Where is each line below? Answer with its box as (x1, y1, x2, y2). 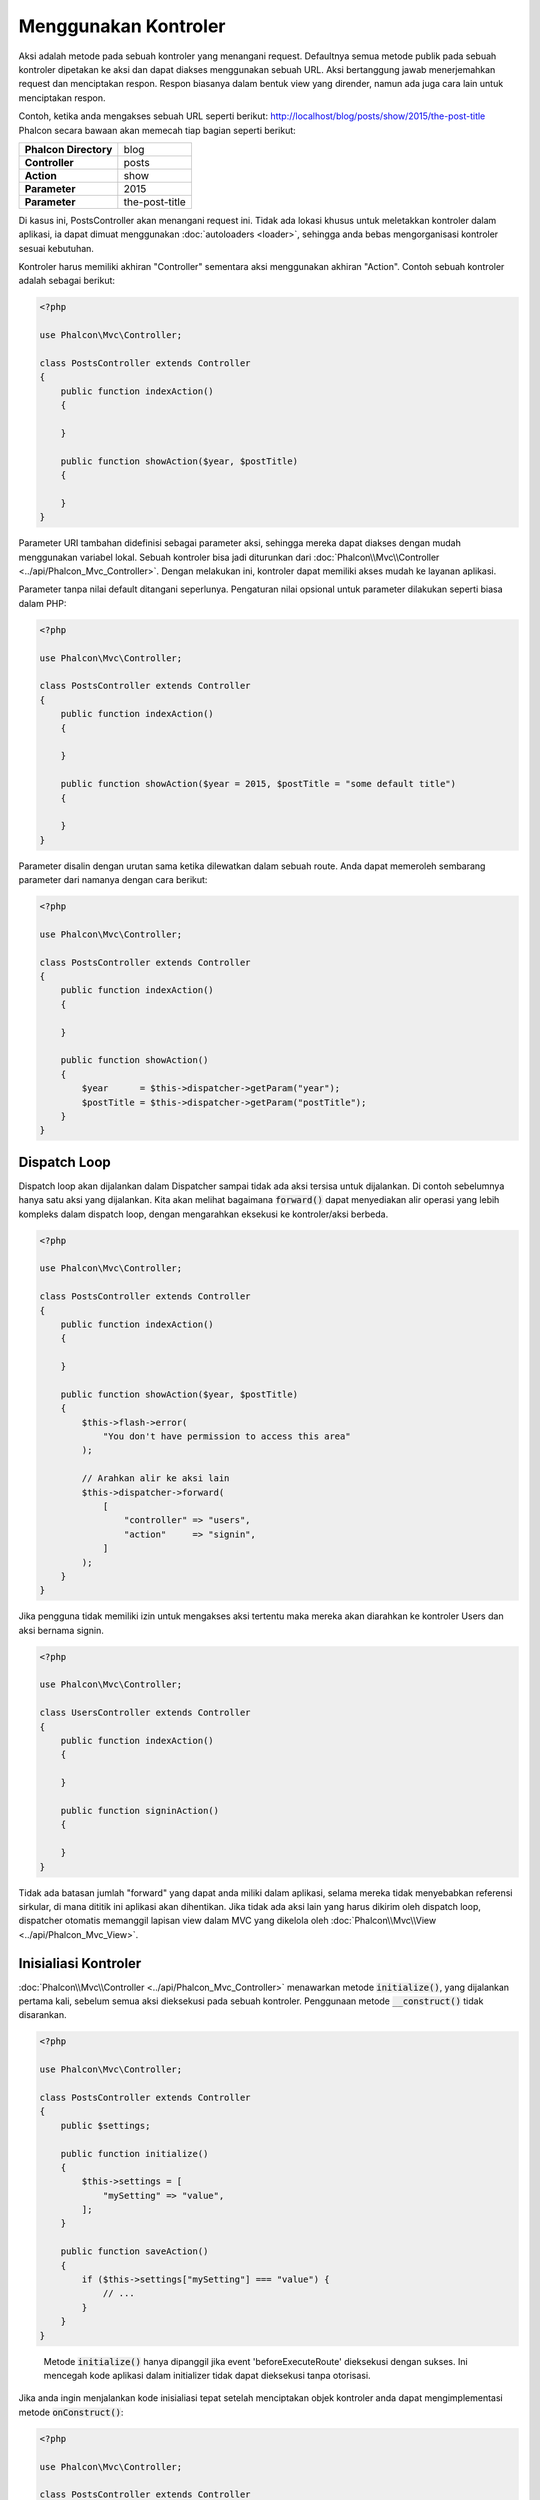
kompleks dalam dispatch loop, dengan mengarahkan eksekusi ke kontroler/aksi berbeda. (18, 1208, 389, 1220)
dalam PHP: (18, 597, 67, 609)
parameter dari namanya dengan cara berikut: (18, 874, 208, 886)
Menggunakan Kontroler (18, 15, 226, 37)
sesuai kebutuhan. (18, 242, 95, 254)
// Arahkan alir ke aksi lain (81, 1473, 230, 1484)
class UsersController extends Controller (39, 1707, 251, 1719)
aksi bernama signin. (18, 1624, 105, 1636)
